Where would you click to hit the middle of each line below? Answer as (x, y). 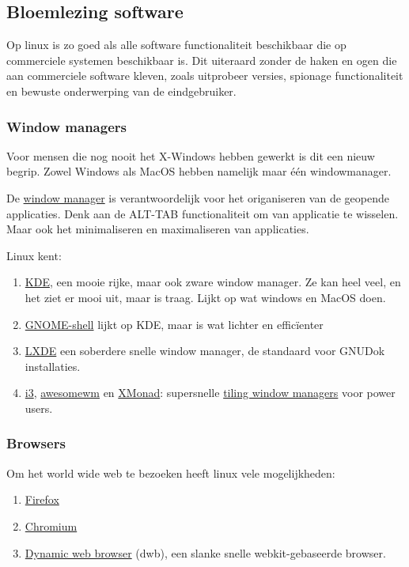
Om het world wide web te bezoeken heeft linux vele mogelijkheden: (171, 472)
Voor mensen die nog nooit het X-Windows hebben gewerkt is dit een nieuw (191, 155)
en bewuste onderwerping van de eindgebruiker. (121, 91)
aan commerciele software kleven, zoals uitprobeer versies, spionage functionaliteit (205, 76)
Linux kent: (34, 255)
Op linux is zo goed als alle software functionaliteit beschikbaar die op (176, 45)
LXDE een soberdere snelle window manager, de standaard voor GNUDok (205, 351)
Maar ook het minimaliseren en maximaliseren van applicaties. (158, 229)
